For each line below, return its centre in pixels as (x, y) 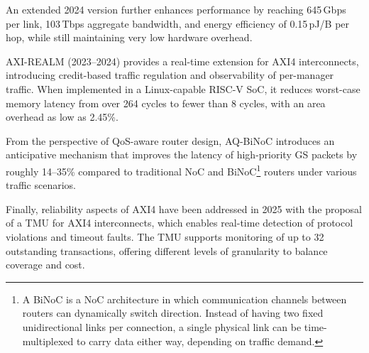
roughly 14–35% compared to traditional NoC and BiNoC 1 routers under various (181, 170)
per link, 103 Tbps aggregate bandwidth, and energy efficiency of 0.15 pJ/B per (178, 23)
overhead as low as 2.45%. (62, 117)
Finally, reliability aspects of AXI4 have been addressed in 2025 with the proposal (184, 208)
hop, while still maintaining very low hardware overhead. (129, 37)
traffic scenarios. (41, 185)
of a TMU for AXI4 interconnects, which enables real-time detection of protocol (180, 223)
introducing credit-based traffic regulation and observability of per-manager (170, 75)
